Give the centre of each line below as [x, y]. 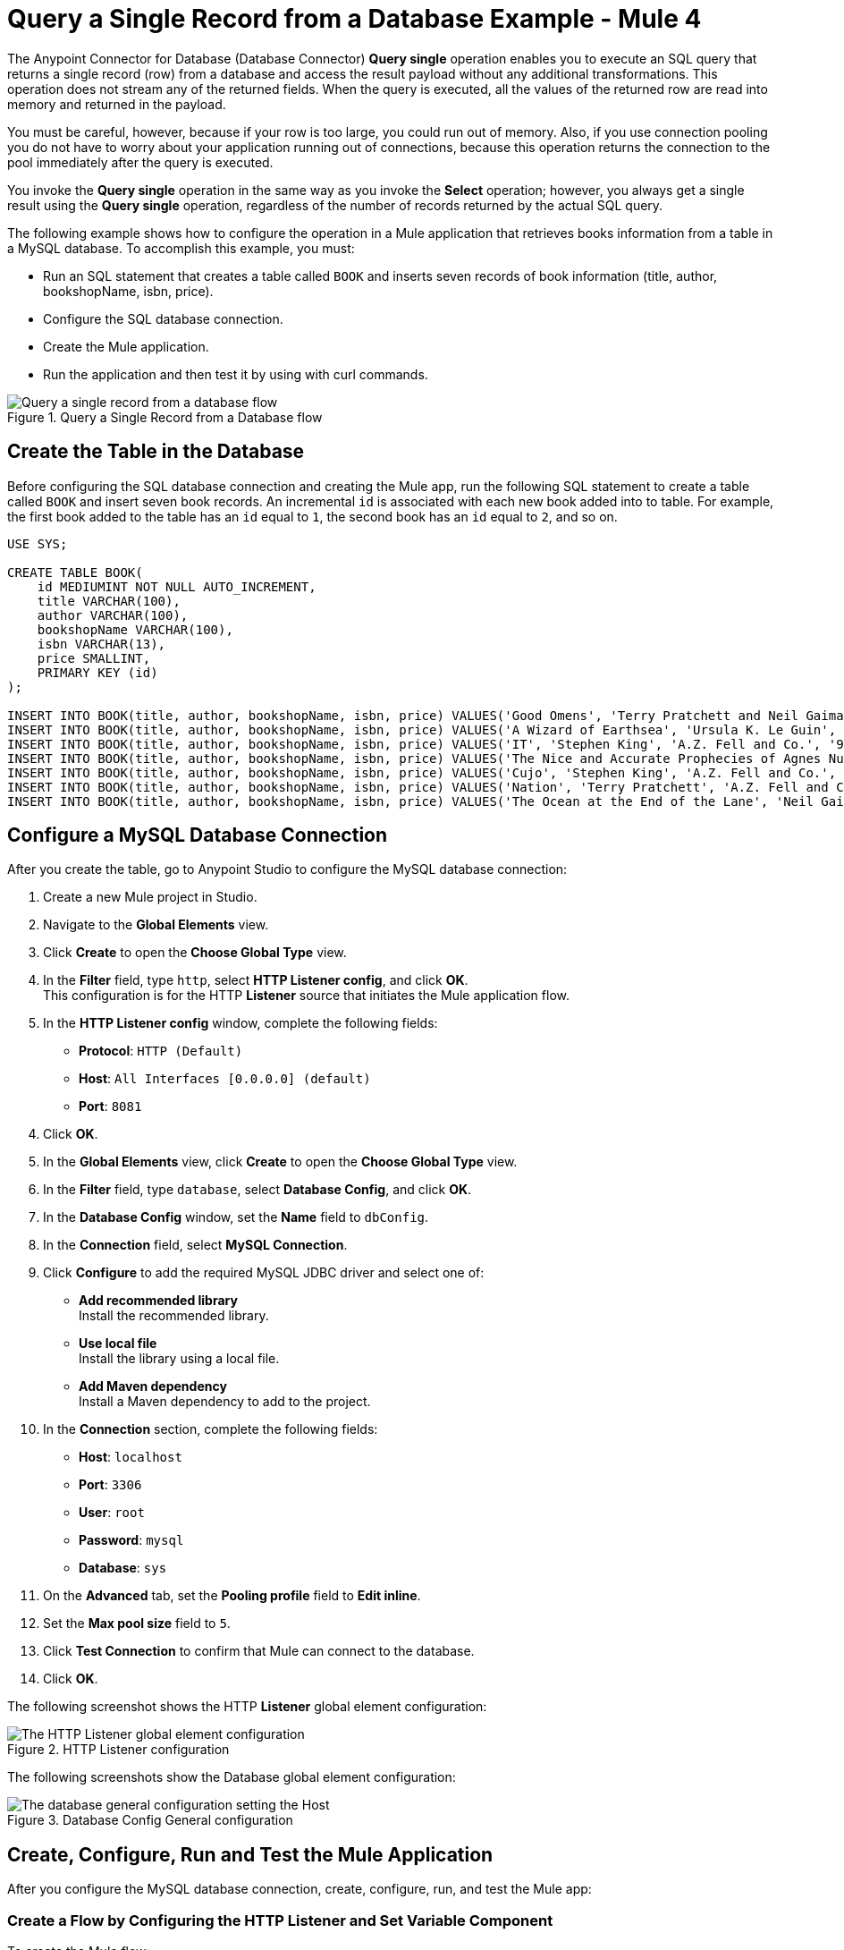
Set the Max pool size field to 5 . [137, 1624]
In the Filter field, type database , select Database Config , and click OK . [257, 1190]
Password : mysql [131, 1540]
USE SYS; [38, 543]
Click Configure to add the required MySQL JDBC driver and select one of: [264, 1273]
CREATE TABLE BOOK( [75, 572]
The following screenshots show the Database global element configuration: [232, 1777]
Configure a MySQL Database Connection [198, 835]
